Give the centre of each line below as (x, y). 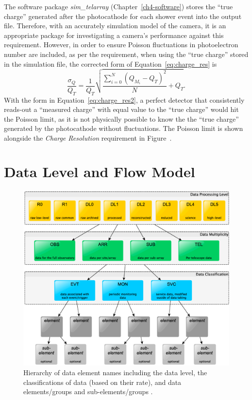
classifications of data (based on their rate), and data (102, 382)
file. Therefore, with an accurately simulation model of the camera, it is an (115, 26)
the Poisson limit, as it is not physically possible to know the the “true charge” (121, 118)
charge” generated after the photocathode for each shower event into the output (123, 16)
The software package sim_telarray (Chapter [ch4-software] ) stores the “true (118, 6)
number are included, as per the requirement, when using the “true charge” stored (126, 54)
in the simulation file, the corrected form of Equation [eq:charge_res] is (110, 64)
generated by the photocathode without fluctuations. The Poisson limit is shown (124, 128)
